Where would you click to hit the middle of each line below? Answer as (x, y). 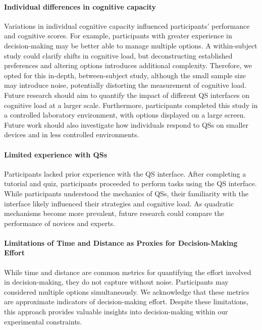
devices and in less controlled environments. (72, 134)
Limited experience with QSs (56, 154)
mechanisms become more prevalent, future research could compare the (114, 213)
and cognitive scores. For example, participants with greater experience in (118, 36)
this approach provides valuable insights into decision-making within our (116, 312)
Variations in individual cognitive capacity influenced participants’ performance (127, 25)
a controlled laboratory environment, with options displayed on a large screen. (125, 115)
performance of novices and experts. (60, 223)
